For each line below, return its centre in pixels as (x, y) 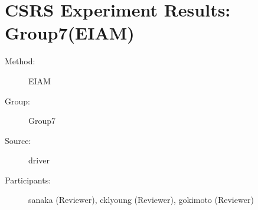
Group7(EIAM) (70, 33)
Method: (20, 61)
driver (39, 160)
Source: (18, 140)
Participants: (28, 180)
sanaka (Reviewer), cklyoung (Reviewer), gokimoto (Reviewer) (141, 200)
